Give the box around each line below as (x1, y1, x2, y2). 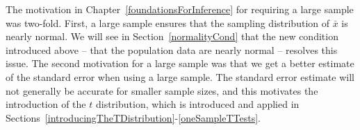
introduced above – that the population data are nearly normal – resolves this (6, 42, 338, 57)
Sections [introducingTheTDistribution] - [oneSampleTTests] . (6, 110, 261, 124)
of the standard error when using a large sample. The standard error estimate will (6, 69, 355, 84)
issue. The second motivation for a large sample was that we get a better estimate (6, 56, 354, 71)
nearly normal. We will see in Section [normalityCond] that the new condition (6, 29, 338, 44)
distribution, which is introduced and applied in (95, 97, 300, 111)
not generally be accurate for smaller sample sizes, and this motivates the (6, 83, 318, 98)
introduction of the (6, 97, 86, 111)
